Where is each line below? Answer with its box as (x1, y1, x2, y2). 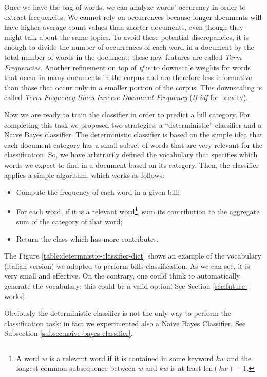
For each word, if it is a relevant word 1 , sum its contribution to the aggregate (16, 204, 260, 216)
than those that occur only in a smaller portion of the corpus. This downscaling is (4, 82, 262, 92)
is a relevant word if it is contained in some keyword (49, 352, 214, 363)
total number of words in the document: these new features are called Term (4, 51, 242, 62)
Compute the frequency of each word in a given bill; (16, 187, 180, 197)
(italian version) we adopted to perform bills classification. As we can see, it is (4, 260, 250, 271)
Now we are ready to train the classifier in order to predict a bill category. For (4, 109, 251, 120)
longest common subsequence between (16, 363, 136, 373)
